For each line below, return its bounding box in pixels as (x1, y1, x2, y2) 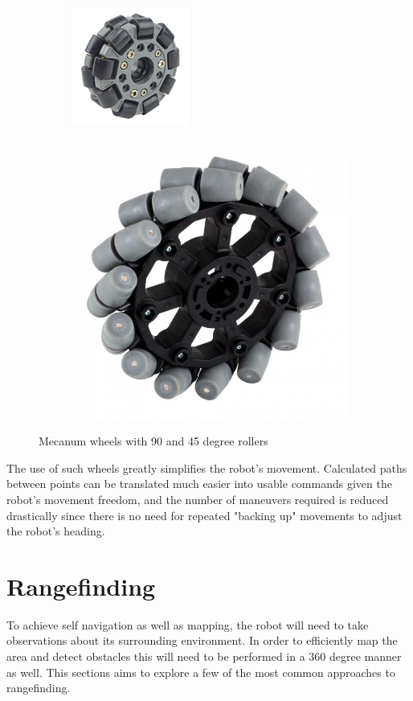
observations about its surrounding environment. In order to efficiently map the (6, 632, 398, 649)
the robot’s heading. (6, 523, 105, 539)
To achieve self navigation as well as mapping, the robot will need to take (6, 616, 369, 633)
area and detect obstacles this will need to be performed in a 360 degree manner (6, 648, 402, 665)
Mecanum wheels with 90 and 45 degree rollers (39, 432, 268, 449)
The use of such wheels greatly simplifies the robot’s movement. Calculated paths (6, 459, 407, 476)
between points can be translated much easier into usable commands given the (6, 475, 392, 492)
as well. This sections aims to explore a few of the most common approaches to (6, 663, 395, 680)
